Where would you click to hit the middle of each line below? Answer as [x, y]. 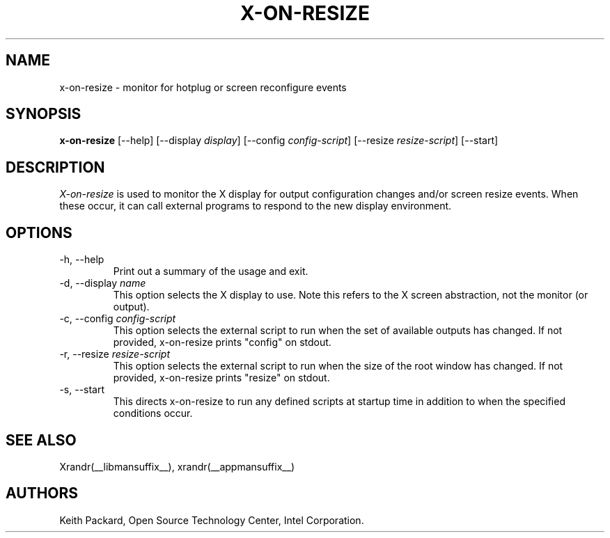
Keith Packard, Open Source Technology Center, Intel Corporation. [212, 520]
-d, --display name [103, 283]
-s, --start [82, 390]
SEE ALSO [41, 440]
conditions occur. [153, 413]
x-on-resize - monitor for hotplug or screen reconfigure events [203, 87]
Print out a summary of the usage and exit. [211, 271]
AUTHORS [42, 493]
